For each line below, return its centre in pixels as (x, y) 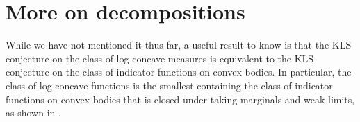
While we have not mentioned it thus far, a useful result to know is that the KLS (179, 45)
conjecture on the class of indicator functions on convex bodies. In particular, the (179, 72)
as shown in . (33, 113)
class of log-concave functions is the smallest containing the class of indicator (169, 85)
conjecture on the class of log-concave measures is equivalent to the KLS (160, 58)
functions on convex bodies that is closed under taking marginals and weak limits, (180, 99)
